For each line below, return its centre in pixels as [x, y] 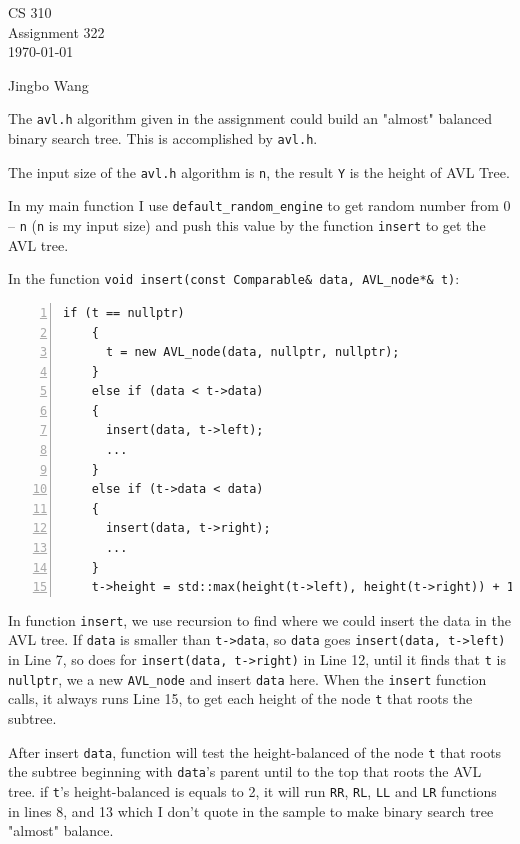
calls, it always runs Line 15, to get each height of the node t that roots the [240, 698]
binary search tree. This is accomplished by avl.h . [163, 138]
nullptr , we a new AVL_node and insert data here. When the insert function [247, 678]
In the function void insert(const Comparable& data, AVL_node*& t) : [234, 278]
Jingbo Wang [48, 84]
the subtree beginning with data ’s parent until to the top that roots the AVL [245, 771]
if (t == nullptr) [124, 312]
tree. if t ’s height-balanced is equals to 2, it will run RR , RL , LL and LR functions [252, 791]
